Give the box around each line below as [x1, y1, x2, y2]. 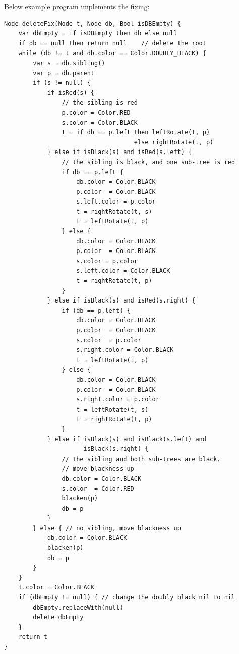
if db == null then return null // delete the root [18, 39, 206, 47]
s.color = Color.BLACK [62, 119, 138, 126]
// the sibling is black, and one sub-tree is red [62, 158, 235, 166]
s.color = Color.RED [62, 485, 134, 492]
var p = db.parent [33, 69, 94, 77]
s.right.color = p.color [76, 396, 159, 404]
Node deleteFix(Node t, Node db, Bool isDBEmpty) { [4, 20, 181, 27]
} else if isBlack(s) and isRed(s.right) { [47, 297, 196, 305]
